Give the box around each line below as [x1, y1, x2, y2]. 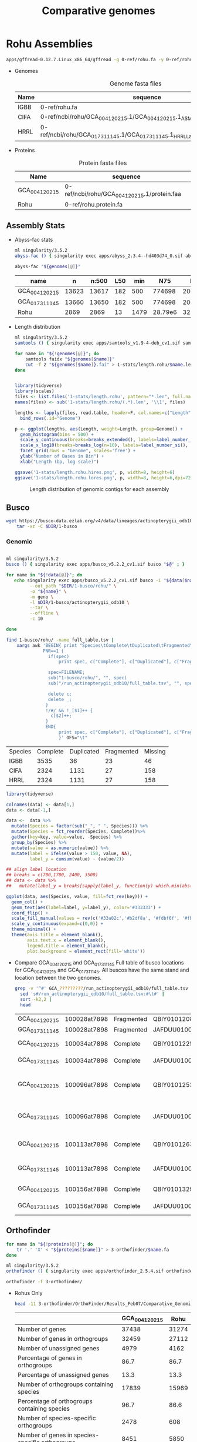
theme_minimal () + [11, 926, 57, 933]
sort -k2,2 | [20, 996, 52, 1002]
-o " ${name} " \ [29, 588, 67, 595]
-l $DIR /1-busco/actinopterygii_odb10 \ [29, 599, 130, 605]
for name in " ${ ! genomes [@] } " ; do [14, 351, 100, 356]
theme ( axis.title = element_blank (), [11, 932, 104, 938]
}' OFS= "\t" [58, 735, 88, 740]
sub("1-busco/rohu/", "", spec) [47, 675, 127, 681]
